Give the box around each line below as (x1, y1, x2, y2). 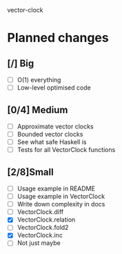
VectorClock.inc (17, 231, 63, 240)
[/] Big (7, 57, 34, 69)
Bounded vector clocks (17, 130, 83, 138)
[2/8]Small (7, 166, 54, 178)
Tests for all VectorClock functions (17, 146, 116, 154)
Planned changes (7, 30, 109, 46)
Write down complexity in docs (17, 200, 105, 208)
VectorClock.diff (17, 208, 64, 216)
